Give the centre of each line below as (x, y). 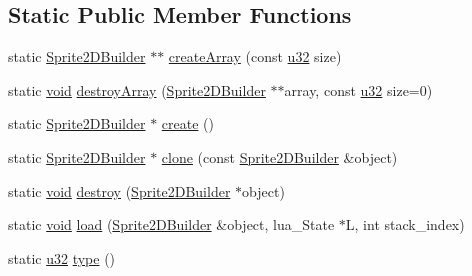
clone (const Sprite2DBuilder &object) (279, 156)
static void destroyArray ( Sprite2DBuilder (137, 89)
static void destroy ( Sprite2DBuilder (119, 190)
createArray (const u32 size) (255, 56)
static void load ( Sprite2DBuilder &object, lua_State (171, 224)
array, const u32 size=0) (358, 89)
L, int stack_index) (405, 224)
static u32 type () (62, 257)
